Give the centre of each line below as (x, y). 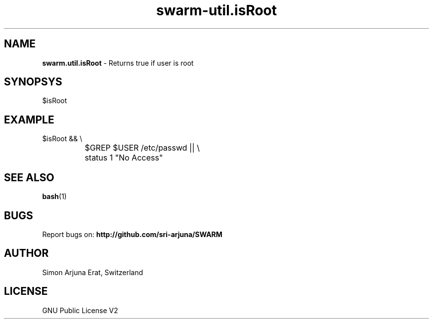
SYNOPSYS (33, 82)
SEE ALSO (29, 177)
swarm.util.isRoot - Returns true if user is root (118, 63)
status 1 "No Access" (124, 158)
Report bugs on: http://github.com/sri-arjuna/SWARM (132, 234)
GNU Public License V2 (80, 310)
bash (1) (54, 197)
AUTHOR (26, 253)
